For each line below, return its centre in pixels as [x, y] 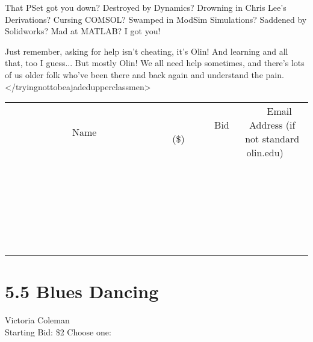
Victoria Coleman [37, 320]
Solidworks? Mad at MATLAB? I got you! [83, 31]
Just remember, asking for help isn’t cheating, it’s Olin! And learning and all [147, 51]
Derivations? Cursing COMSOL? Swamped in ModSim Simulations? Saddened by [156, 19]
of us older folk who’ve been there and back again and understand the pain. [144, 74]
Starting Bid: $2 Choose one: [58, 331]
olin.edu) [265, 153]
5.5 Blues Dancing [82, 291]
